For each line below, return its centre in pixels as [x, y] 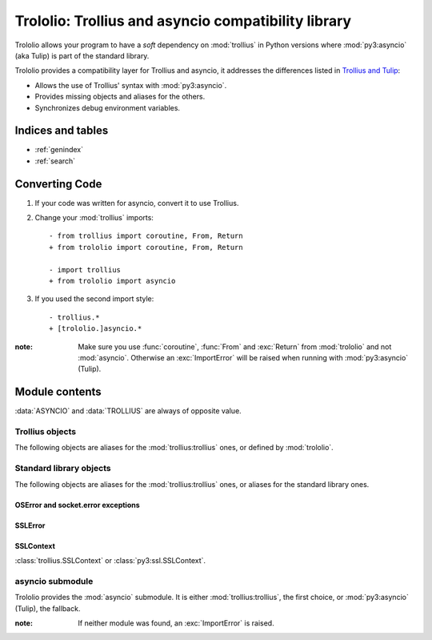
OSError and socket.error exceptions [77, 505]
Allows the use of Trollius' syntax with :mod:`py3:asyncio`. [131, 85]
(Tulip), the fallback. [48, 608]
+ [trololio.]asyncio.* [96, 329]
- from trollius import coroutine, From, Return [146, 236]
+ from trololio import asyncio [112, 281]
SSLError [30, 525]
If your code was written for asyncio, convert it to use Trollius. [137, 203]
